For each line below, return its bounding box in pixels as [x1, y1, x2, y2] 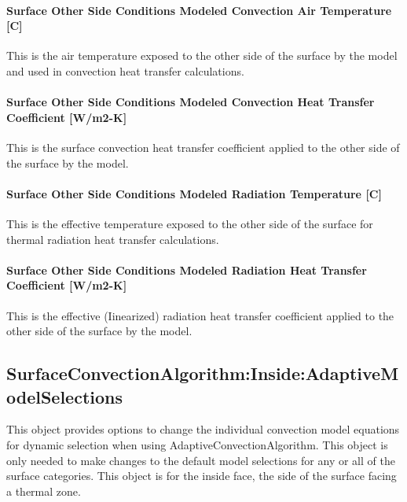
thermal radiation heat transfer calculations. [6, 231, 219, 247]
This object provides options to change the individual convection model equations [6, 421, 400, 437]
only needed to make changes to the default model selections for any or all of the [6, 452, 395, 468]
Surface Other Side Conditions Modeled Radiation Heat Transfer [6, 261, 367, 278]
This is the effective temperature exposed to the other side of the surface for [6, 215, 373, 231]
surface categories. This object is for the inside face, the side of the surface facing [6, 467, 397, 484]
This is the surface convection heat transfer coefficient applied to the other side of [6, 138, 400, 155]
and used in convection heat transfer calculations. [6, 62, 244, 79]
